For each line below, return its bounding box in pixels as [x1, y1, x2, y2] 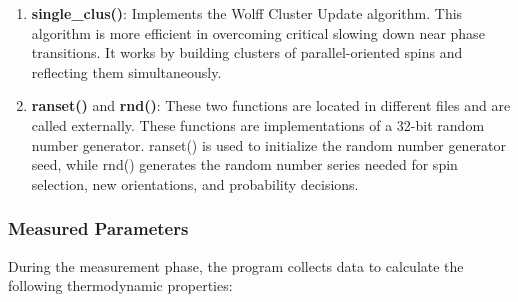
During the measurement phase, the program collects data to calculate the [8, 255, 464, 276]
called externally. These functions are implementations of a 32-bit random [31, 114, 485, 135]
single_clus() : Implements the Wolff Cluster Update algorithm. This [31, 3, 463, 23]
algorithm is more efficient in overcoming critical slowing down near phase [31, 22, 485, 43]
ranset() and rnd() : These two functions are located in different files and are [31, 95, 511, 116]
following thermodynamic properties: [8, 275, 233, 296]
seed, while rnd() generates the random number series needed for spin [31, 154, 458, 175]
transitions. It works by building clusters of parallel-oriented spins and [31, 42, 463, 63]
